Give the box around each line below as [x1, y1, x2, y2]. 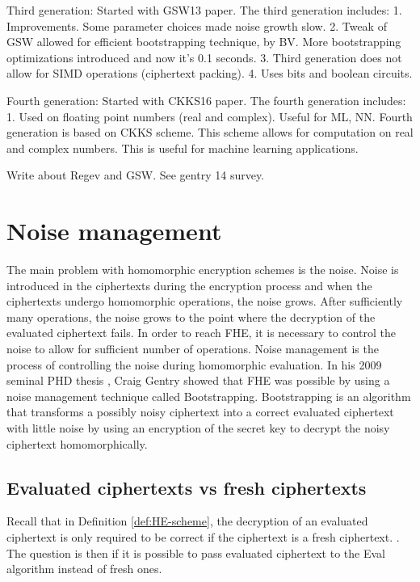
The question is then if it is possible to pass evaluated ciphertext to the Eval [6, 544, 385, 561]
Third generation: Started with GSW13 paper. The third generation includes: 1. [6, 2, 402, 18]
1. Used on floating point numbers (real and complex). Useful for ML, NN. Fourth [6, 108, 413, 124]
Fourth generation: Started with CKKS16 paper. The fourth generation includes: [6, 91, 406, 108]
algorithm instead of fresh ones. [6, 560, 162, 577]
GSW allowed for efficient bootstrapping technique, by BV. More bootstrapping [6, 33, 401, 50]
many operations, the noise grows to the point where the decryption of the [6, 308, 376, 325]
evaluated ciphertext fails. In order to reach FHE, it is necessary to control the [6, 324, 396, 341]
